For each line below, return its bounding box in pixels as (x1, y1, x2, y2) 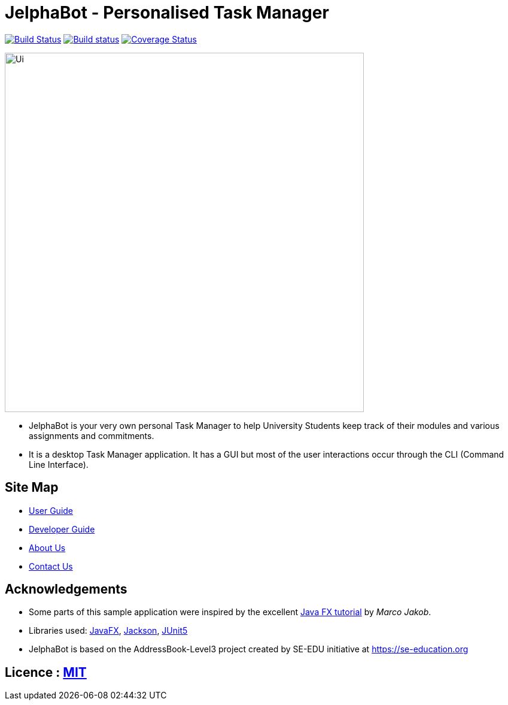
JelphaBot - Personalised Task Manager (5, 2, 329, 23)
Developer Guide (29, 524, 95, 534)
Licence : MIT (5, 664, 87, 680)
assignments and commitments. (29, 430, 154, 441)
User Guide (29, 505, 74, 516)
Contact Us (29, 561, 73, 571)
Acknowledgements (5, 582, 127, 597)
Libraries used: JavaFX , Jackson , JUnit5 (29, 625, 188, 636)
